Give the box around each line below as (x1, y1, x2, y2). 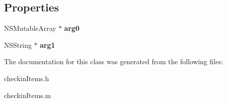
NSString (4, 39, 32, 50)
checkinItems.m (4, 90, 51, 100)
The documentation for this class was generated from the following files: (4, 56, 224, 67)
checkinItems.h (4, 73, 49, 83)
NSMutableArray (4, 23, 56, 33)
